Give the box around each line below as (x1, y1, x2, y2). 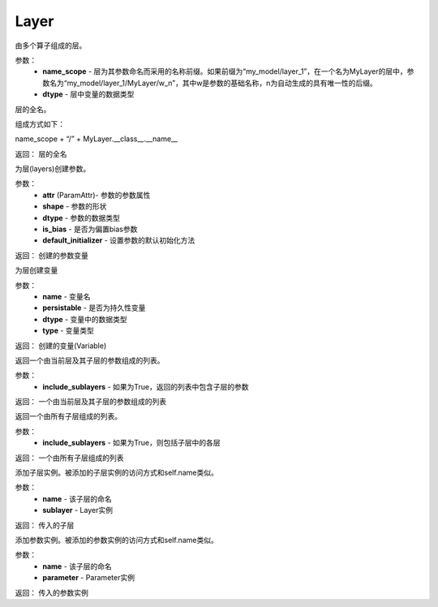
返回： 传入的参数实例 (15, 588, 88, 597)
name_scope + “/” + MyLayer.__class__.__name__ (15, 134, 178, 144)
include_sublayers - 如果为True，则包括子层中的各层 (42, 438, 221, 448)
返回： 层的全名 (15, 149, 67, 158)
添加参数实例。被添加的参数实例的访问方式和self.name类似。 (15, 536, 218, 545)
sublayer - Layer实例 (42, 506, 114, 515)
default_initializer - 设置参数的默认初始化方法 (42, 235, 195, 245)
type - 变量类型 (42, 325, 95, 336)
